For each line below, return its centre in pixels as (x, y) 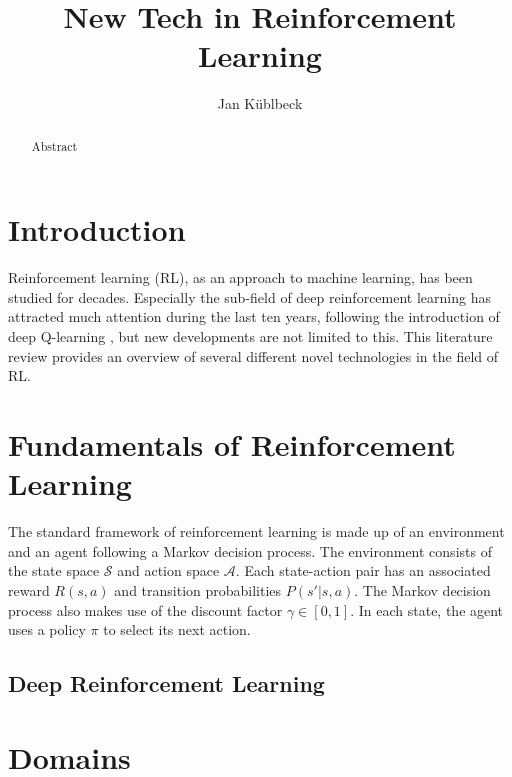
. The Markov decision (422, 589)
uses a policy (47, 629)
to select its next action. (177, 629)
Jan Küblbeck (260, 103)
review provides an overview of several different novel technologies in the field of (253, 355)
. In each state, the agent (427, 609)
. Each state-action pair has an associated (363, 570)
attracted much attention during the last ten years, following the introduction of (254, 316)
